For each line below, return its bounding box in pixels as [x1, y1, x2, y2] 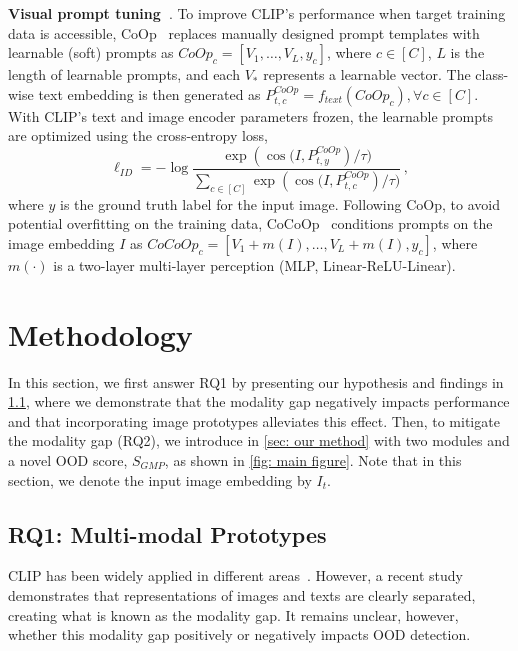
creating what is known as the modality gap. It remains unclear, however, [8, 604, 459, 625]
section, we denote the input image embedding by [8, 469, 312, 490]
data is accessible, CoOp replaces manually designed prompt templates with [8, 22, 480, 43]
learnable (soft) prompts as [8, 42, 174, 63]
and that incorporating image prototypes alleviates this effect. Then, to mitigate [8, 410, 500, 431]
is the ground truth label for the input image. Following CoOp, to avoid [60, 193, 500, 214]
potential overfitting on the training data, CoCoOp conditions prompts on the [8, 213, 493, 234]
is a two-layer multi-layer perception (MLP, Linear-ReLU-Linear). [53, 254, 456, 275]
